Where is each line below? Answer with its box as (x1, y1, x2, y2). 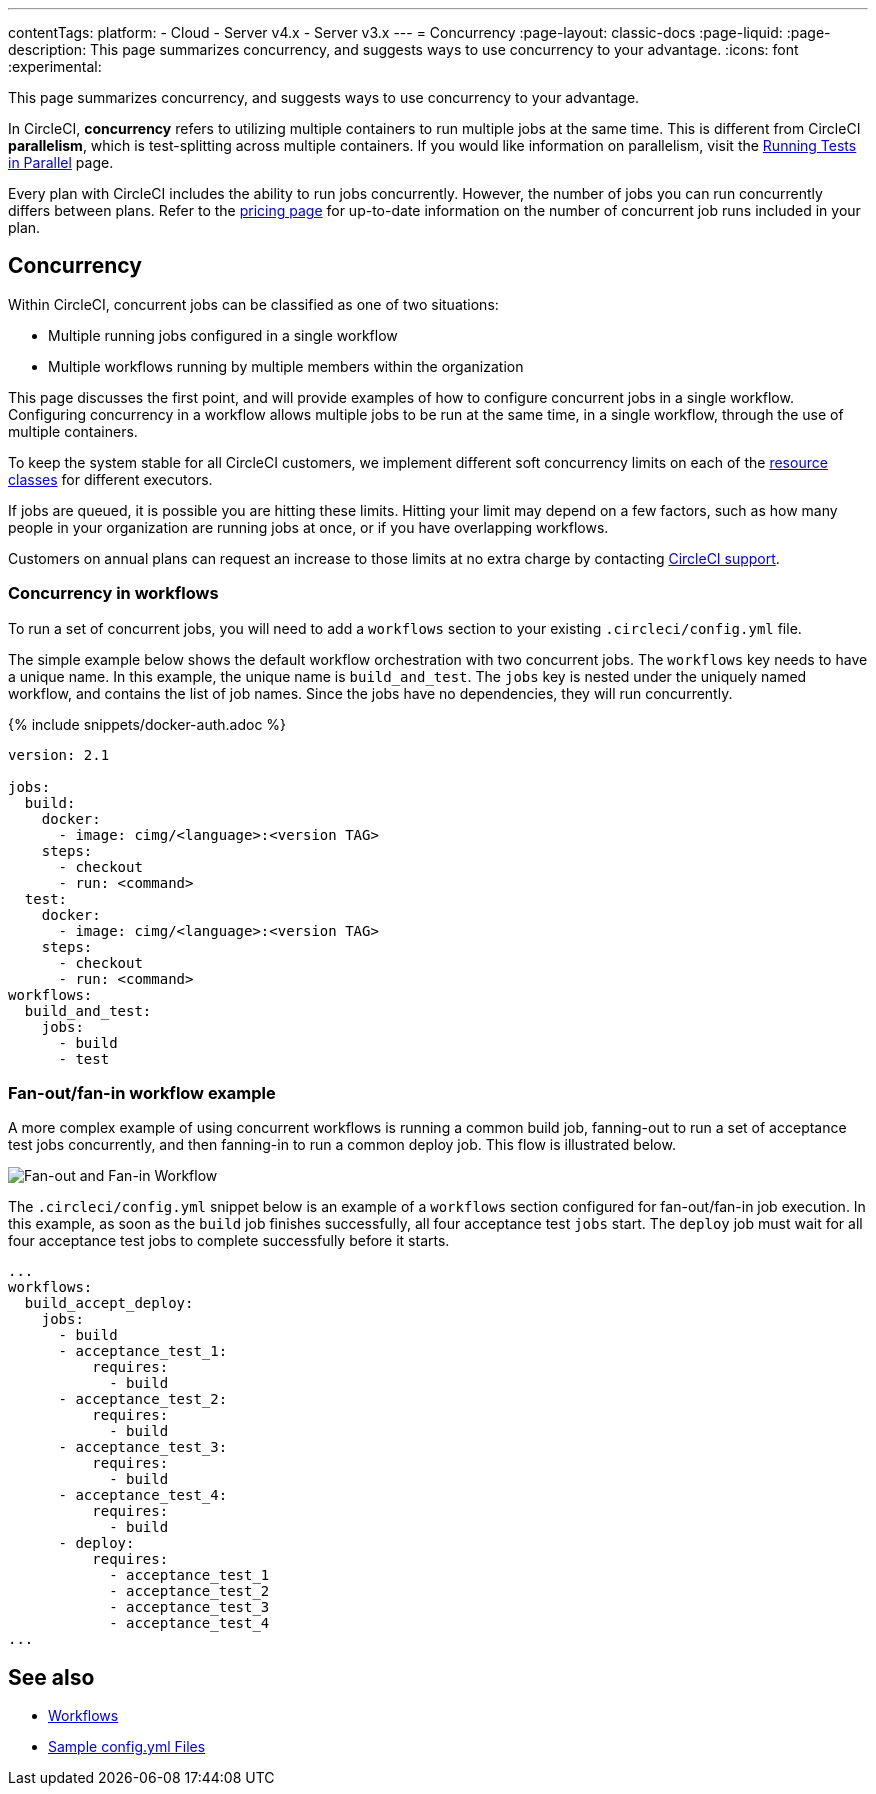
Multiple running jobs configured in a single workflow (48, 326, 398, 344)
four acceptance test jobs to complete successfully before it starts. (8, 1232, 450, 1250)
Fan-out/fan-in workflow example (8, 1082, 276, 1103)
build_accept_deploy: (24, 1295, 194, 1312)
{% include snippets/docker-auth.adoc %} (8, 715, 287, 733)
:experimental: (8, 58, 102, 75)
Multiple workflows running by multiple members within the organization (48, 357, 524, 375)
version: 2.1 (8, 746, 110, 763)
